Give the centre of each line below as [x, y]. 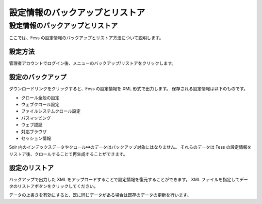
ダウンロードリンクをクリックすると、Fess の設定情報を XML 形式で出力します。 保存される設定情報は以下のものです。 [129, 89]
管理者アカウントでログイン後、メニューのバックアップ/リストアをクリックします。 [92, 63]
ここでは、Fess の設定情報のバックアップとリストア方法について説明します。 [86, 38]
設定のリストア [31, 168]
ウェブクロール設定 [40, 104]
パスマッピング [36, 118]
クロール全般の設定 [40, 97]
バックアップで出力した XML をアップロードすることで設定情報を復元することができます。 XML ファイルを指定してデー [129, 179]
